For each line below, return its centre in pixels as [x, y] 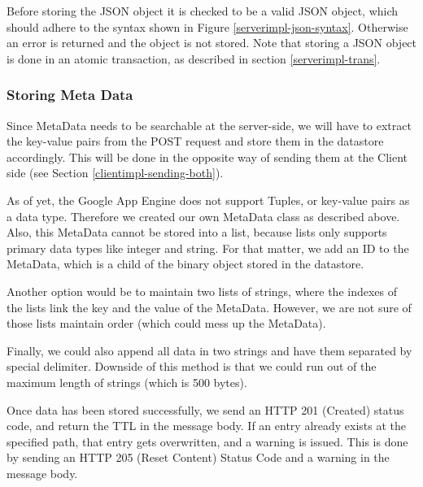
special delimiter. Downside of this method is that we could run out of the [192, 366]
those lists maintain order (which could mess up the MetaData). [166, 323]
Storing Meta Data [70, 95]
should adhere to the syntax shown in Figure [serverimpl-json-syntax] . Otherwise [207, 26]
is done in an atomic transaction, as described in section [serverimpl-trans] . [194, 58]
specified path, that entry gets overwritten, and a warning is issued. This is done [207, 441]
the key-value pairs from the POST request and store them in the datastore [195, 141]
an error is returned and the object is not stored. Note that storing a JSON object [212, 43]
